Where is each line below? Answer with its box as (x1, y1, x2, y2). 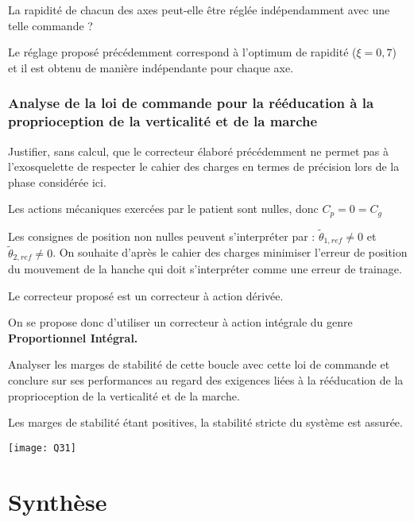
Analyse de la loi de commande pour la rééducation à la (8, 93, 374, 113)
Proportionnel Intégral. (8, 329, 138, 346)
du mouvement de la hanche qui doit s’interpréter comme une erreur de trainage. (8, 261, 402, 277)
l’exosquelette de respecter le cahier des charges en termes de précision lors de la (8, 158, 400, 175)
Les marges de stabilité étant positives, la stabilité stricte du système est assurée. (8, 414, 403, 431)
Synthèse (8, 485, 107, 517)
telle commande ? (8, 17, 93, 33)
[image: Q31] (8, 442, 76, 454)
